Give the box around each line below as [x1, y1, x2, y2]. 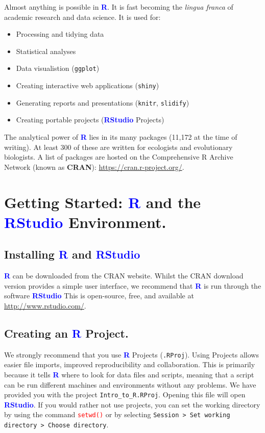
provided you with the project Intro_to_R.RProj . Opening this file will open [4, 389, 246, 400]
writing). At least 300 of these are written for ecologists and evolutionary [4, 141, 233, 152]
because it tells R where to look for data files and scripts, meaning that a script [4, 369, 254, 379]
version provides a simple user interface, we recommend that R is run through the [4, 280, 261, 291]
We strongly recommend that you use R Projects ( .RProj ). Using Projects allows [4, 349, 259, 360]
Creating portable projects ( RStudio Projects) [16, 114, 164, 125]
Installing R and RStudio [4, 246, 140, 262]
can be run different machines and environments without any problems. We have [4, 379, 256, 390]
